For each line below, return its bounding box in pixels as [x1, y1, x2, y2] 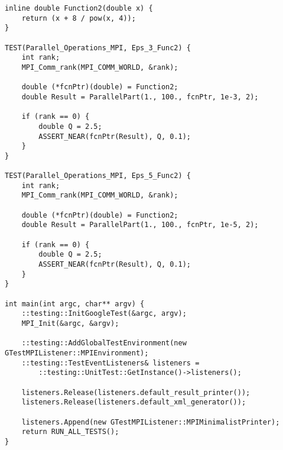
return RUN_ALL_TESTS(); [21, 428, 119, 436]
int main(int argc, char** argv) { [5, 299, 145, 308]
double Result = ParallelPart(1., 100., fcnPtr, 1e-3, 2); [21, 92, 259, 101]
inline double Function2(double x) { [5, 4, 153, 12]
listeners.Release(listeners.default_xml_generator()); [21, 398, 246, 407]
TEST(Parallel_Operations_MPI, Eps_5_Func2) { [5, 171, 191, 180]
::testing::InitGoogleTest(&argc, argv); [21, 309, 187, 318]
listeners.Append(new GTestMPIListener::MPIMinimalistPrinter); [21, 417, 280, 426]
